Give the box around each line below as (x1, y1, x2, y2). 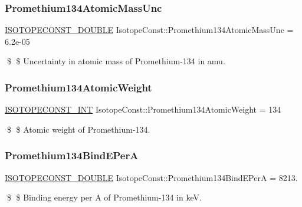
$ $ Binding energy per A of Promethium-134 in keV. (6, 191, 202, 203)
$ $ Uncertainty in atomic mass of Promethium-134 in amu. (6, 55, 225, 67)
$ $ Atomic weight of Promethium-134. (6, 123, 150, 135)
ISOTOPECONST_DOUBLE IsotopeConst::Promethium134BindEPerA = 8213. (5, 171, 298, 183)
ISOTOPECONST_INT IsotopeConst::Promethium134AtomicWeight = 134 (5, 103, 281, 116)
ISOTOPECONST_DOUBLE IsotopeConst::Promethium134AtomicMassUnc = (5, 24, 294, 36)
